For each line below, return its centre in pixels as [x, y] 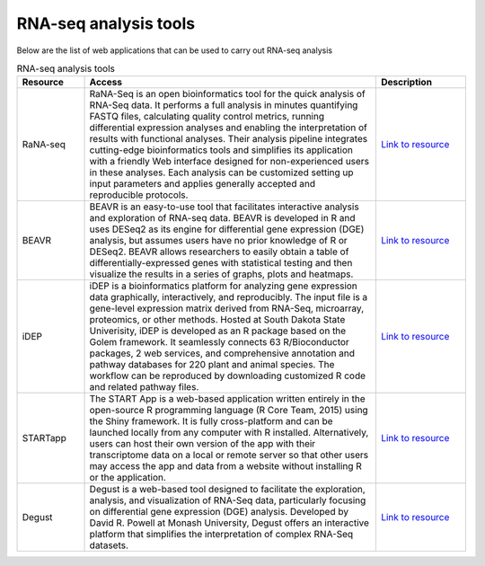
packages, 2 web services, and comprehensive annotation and [222, 353]
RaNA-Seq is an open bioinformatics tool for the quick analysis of [227, 94]
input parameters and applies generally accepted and [203, 184]
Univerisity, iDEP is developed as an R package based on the [218, 331]
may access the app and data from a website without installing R [226, 466]
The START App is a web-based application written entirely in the [227, 399]
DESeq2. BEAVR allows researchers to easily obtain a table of [219, 252]
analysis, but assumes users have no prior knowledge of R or [218, 241]
